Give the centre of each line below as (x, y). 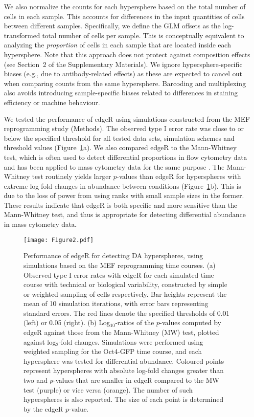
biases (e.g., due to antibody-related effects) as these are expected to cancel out (123, 74)
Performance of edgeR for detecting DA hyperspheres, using (113, 255)
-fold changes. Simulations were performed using (131, 341)
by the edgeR (44, 408)
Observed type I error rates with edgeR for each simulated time (119, 274)
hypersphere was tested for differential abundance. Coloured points (124, 361)
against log (40, 341)
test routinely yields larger (71, 176)
